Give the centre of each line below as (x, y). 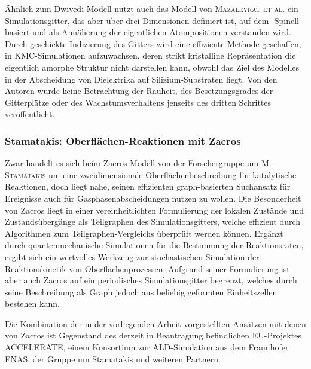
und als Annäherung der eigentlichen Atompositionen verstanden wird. (162, 32)
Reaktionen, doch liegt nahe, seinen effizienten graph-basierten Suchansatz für (148, 186)
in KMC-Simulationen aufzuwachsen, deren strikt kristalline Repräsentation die (150, 55)
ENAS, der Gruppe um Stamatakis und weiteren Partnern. (113, 359)
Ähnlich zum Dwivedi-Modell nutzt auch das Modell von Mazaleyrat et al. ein (152, 8)
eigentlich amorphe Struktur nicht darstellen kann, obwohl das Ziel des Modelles (152, 67)
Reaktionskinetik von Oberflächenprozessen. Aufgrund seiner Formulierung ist (147, 268)
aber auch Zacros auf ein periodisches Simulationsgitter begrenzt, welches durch (151, 280)
